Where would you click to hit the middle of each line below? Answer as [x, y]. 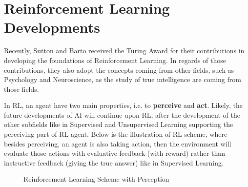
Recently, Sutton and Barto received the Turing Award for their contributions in [124, 51]
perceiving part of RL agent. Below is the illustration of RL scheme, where [116, 134]
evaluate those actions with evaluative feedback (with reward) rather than [114, 153]
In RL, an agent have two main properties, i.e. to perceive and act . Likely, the [123, 105]
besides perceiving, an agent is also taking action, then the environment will [118, 143]
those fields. [21, 89]
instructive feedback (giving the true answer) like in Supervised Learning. [114, 162]
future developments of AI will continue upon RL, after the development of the [122, 114]
